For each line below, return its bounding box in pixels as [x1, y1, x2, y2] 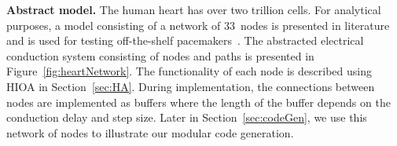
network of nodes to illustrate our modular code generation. [6, 124, 294, 141]
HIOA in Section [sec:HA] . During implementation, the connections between [6, 78, 375, 94]
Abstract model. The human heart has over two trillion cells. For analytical [6, 2, 381, 17]
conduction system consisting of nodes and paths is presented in [6, 47, 314, 64]
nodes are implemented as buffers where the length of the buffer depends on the [6, 93, 391, 110]
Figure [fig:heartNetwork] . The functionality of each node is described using [6, 63, 372, 79]
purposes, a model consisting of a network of [6, 16, 221, 33]
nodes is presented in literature [240, 16, 390, 33]
